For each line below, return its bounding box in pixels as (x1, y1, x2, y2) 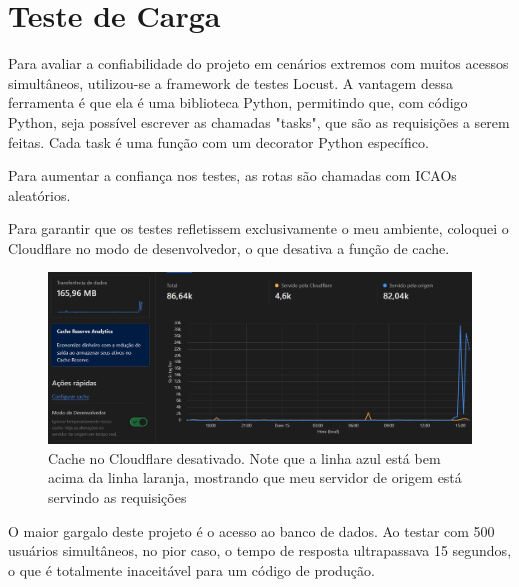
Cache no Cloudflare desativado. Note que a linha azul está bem (48, 447, 441, 468)
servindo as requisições (48, 487, 187, 508)
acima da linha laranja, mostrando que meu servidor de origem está (48, 467, 462, 488)
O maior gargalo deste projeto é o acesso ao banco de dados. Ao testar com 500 (8, 520, 495, 541)
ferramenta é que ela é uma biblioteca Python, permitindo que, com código (8, 92, 468, 113)
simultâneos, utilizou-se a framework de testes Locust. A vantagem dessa (8, 72, 453, 93)
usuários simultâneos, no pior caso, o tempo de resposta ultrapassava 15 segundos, (8, 540, 512, 561)
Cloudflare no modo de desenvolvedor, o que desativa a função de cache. (8, 237, 450, 258)
